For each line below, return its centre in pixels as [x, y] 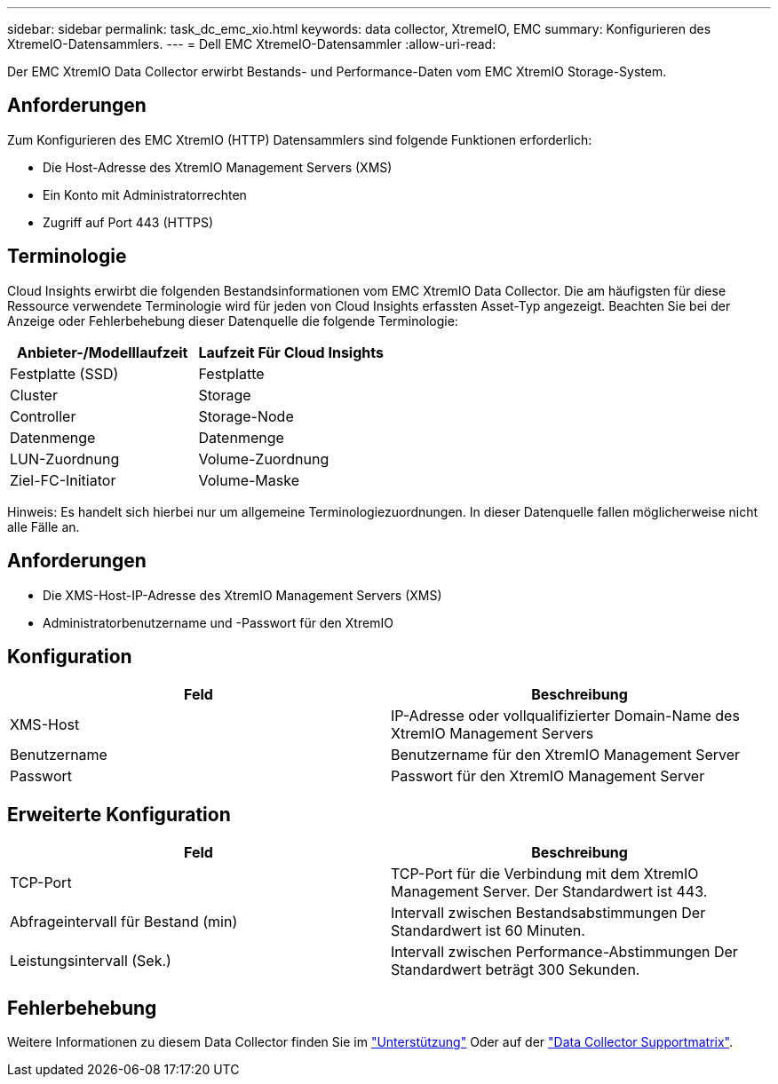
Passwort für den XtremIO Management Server [548, 776]
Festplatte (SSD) [64, 373]
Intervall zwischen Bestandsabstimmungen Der [548, 913]
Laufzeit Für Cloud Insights [291, 352]
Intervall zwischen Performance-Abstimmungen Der [564, 952]
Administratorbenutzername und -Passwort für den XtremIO [218, 622]
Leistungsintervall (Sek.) [91, 961]
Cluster [34, 395]
